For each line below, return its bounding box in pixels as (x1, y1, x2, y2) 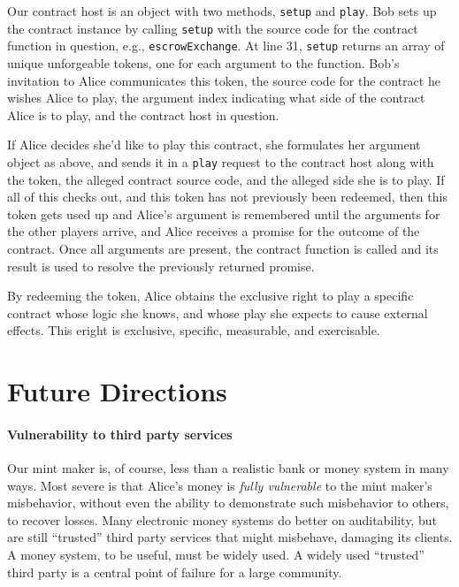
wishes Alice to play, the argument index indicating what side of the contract (7, 88, 425, 107)
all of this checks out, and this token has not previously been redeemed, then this (7, 187, 448, 206)
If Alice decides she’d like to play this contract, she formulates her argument (7, 135, 421, 154)
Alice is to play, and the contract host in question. (7, 105, 279, 124)
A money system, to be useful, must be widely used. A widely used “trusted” (7, 545, 425, 564)
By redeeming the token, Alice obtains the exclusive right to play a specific (7, 286, 414, 305)
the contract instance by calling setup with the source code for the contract (7, 19, 418, 37)
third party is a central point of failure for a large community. (7, 562, 342, 581)
